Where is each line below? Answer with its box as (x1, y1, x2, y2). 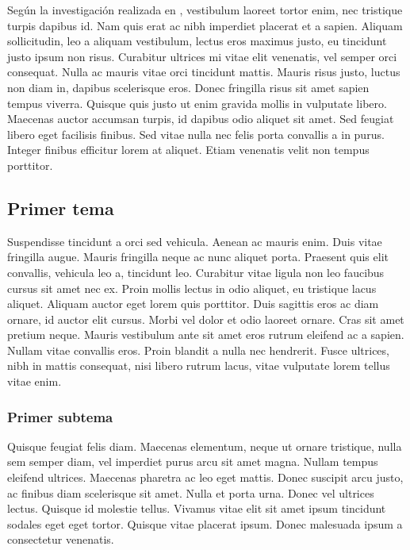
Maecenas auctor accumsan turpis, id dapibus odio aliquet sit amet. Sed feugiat (7, 110, 394, 127)
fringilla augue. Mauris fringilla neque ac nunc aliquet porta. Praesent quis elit (7, 248, 389, 265)
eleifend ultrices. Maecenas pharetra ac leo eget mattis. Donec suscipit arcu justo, (7, 469, 404, 486)
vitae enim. (7, 373, 62, 390)
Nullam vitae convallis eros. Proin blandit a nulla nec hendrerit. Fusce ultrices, (7, 341, 389, 358)
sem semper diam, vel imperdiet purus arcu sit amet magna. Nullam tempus (7, 453, 378, 470)
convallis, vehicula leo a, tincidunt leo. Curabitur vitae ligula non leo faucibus (7, 263, 385, 280)
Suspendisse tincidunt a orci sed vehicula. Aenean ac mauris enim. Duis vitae (7, 233, 382, 249)
